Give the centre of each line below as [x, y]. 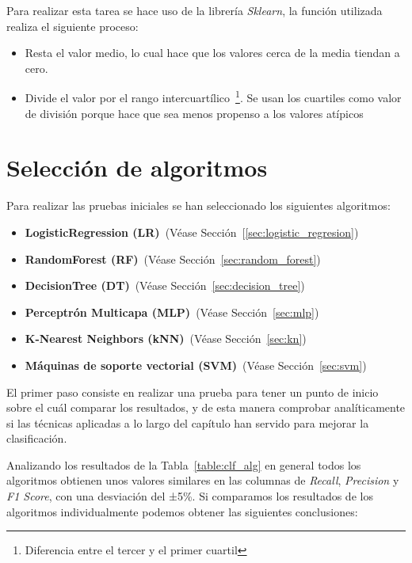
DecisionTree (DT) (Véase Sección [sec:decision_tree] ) [165, 285]
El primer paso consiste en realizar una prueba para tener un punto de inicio [193, 392]
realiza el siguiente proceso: [72, 26]
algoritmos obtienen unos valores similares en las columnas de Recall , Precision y [203, 480]
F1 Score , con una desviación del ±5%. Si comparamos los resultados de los [190, 496]
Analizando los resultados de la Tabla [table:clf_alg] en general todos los [184, 464]
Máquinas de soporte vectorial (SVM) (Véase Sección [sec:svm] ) [196, 365]
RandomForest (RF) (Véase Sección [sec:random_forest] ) [173, 259]
